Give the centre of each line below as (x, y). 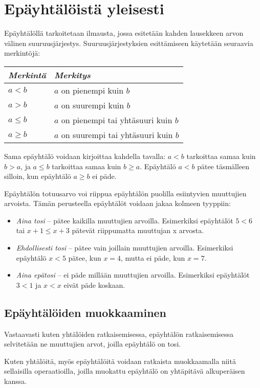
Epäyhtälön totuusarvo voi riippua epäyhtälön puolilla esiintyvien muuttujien (125, 193)
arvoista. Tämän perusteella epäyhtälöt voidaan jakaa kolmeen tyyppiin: (117, 203)
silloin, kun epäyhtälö (38, 176)
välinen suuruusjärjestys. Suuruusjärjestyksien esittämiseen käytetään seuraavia (129, 43)
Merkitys (72, 75)
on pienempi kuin (92, 90)
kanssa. (16, 381)
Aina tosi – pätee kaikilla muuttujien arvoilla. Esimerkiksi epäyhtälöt (125, 220)
